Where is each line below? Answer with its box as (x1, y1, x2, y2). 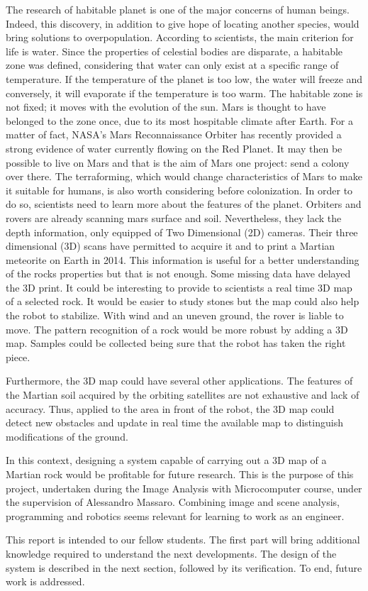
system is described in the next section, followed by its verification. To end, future (6, 560, 362, 575)
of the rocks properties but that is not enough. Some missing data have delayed (6, 266, 351, 281)
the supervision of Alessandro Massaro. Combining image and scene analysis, (6, 495, 340, 509)
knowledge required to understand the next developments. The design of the (6, 546, 337, 560)
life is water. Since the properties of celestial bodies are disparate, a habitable (6, 43, 343, 58)
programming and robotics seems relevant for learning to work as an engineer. (6, 508, 345, 523)
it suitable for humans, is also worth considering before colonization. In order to (6, 182, 353, 197)
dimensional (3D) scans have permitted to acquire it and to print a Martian (6, 238, 335, 253)
